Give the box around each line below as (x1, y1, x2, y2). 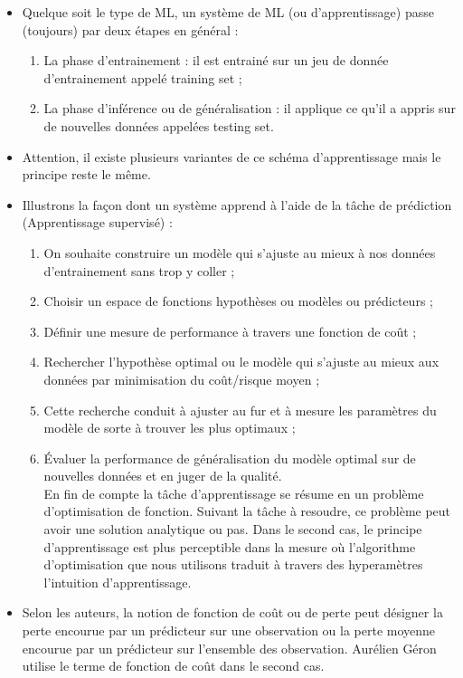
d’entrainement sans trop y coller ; (43, 261, 235, 280)
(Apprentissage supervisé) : (22, 213, 173, 232)
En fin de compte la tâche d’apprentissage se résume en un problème (43, 483, 424, 502)
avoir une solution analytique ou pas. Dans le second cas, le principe (43, 520, 422, 539)
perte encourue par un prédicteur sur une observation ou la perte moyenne (22, 621, 436, 640)
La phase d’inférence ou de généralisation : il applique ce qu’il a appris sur (43, 99, 456, 118)
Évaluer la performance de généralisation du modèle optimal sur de (43, 448, 416, 467)
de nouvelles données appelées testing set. (43, 116, 274, 135)
